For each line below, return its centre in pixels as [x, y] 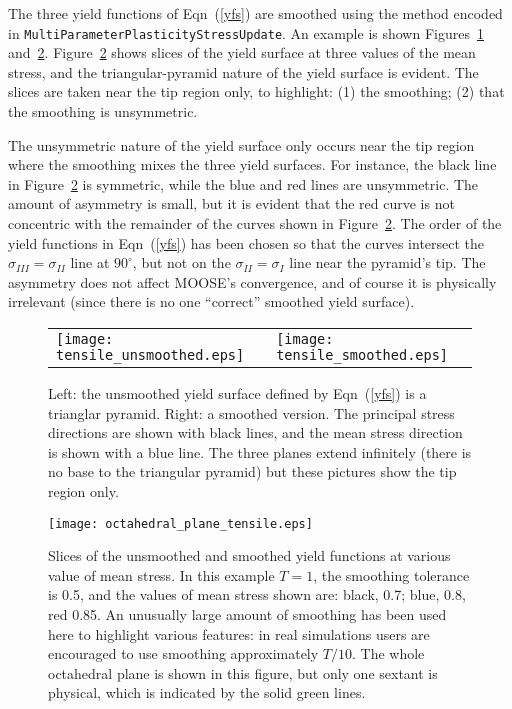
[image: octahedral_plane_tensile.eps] [180, 523]
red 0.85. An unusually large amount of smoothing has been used [247, 613]
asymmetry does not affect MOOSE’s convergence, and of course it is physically [252, 281]
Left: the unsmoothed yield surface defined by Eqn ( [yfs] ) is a [237, 392]
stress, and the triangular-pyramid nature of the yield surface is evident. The [243, 71]
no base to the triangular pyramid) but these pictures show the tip [252, 471]
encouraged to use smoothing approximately [183, 653]
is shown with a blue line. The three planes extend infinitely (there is [260, 451]
